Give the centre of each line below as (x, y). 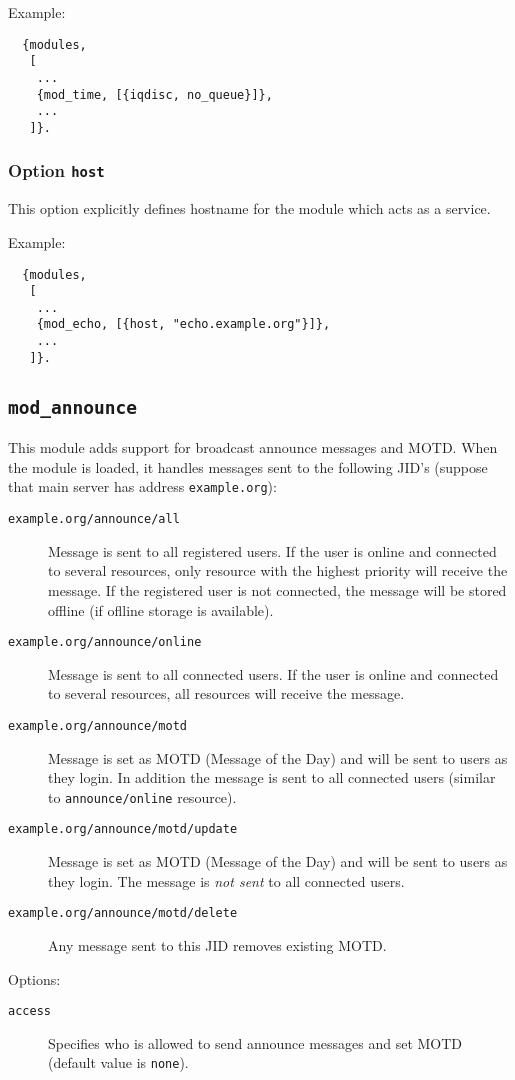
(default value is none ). (118, 1062)
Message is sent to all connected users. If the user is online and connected (273, 673)
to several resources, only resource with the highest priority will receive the (278, 570)
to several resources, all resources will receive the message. (226, 693)
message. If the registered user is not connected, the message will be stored (277, 589)
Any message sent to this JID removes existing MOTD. (217, 944)
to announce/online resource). (142, 796)
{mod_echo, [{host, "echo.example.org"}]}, (183, 324)
